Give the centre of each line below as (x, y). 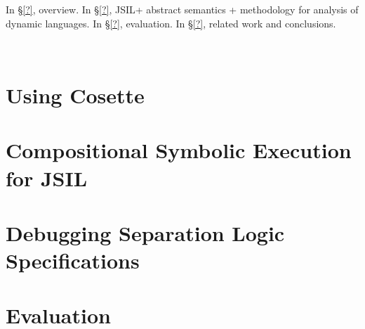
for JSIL (47, 178)
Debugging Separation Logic (145, 232)
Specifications (73, 260)
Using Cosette (75, 95)
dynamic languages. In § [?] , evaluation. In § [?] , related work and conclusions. (171, 23)
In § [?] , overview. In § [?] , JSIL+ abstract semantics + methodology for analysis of (182, 9)
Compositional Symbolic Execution (179, 150)
